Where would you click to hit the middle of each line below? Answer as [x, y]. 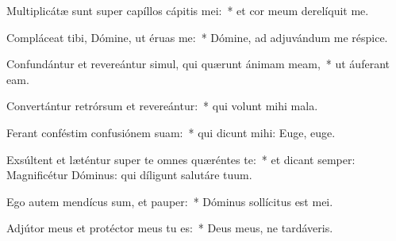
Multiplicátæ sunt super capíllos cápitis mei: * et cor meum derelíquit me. [188, 10]
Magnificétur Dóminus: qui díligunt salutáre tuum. [129, 175]
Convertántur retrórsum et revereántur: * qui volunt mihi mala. [162, 106]
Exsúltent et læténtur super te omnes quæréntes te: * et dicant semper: [181, 159]
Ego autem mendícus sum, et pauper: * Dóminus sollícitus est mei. [170, 201]
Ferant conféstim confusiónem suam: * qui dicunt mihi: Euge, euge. [171, 132]
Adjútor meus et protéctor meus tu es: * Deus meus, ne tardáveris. [170, 228]
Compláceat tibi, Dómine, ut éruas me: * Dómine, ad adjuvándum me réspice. [197, 37]
